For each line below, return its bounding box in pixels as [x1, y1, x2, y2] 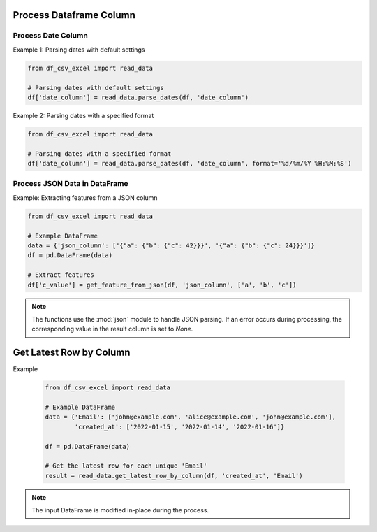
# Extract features [27, 271, 94, 279]
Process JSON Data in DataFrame [13, 179, 128, 189]
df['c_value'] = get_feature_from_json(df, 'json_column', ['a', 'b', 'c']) [27, 280, 297, 289]
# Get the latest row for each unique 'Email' [45, 462, 207, 470]
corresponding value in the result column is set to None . [31, 325, 193, 333]
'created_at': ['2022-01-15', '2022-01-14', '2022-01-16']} [74, 423, 285, 431]
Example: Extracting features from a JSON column [13, 193, 158, 202]
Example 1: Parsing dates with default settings [13, 45, 145, 54]
